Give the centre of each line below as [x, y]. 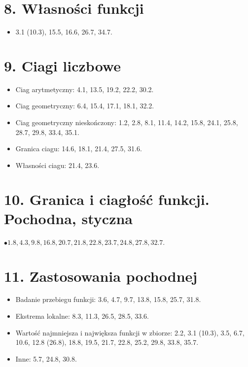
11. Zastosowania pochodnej [101, 276]
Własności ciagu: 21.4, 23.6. [57, 165]
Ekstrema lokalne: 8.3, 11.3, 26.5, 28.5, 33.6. [82, 316]
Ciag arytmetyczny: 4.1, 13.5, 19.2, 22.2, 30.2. [85, 89]
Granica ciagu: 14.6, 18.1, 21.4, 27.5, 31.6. [79, 149]
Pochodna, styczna [68, 218]
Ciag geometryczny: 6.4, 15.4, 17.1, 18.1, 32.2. [85, 106]
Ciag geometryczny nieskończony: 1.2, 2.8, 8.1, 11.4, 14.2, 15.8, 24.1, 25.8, [127, 122]
